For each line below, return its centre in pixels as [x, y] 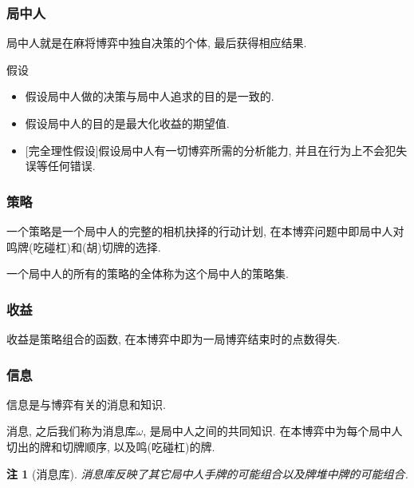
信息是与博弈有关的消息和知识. [86, 404]
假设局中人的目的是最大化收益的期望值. [127, 123]
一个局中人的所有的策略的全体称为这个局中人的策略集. [148, 274]
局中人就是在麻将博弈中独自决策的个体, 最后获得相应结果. [157, 43]
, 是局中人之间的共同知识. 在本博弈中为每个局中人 [273, 431]
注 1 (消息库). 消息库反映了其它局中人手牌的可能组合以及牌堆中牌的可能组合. [207, 473]
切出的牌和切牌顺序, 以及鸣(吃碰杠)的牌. [111, 446]
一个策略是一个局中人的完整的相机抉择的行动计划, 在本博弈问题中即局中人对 [205, 231]
